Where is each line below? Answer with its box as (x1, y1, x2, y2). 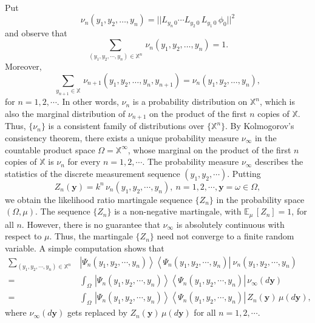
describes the (255, 155, 303, 168)
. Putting (227, 167, 261, 179)
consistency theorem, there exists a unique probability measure (5, 131, 239, 144)
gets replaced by (67, 306, 127, 319)
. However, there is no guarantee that (21, 218, 160, 230)
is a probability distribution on (132, 95, 248, 108)
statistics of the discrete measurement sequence (5, 167, 180, 179)
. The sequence (35, 205, 90, 218)
